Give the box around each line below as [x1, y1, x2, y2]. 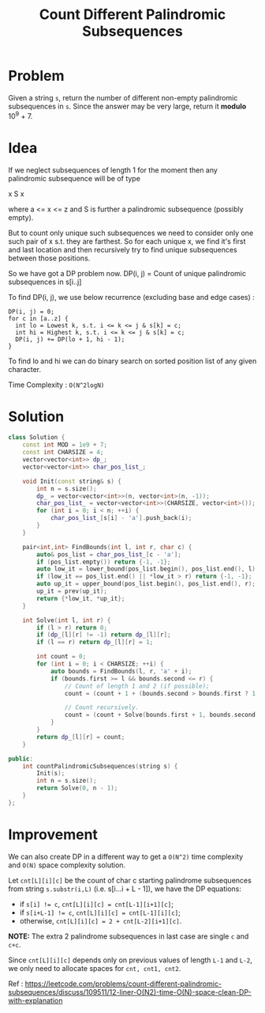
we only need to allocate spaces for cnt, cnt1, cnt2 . [8, 963, 181, 973]
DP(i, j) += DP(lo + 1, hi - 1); [15, 335, 125, 343]
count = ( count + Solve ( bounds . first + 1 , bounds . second [64, 711, 256, 719]
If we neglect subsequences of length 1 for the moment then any [8, 165, 218, 175]
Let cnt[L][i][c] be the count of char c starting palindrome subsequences [8, 875, 252, 885]
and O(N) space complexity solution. [8, 860, 126, 870]
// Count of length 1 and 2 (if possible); [64, 682, 211, 690]
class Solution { [8, 434, 65, 442]
